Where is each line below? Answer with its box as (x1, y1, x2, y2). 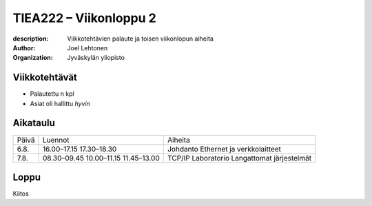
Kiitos (12, 189, 29, 198)
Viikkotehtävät (12, 72, 77, 83)
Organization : (12, 54, 53, 62)
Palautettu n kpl (30, 90, 75, 98)
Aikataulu (12, 117, 55, 129)
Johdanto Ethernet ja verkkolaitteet (167, 144, 282, 154)
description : (12, 34, 49, 43)
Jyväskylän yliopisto (67, 54, 125, 62)
